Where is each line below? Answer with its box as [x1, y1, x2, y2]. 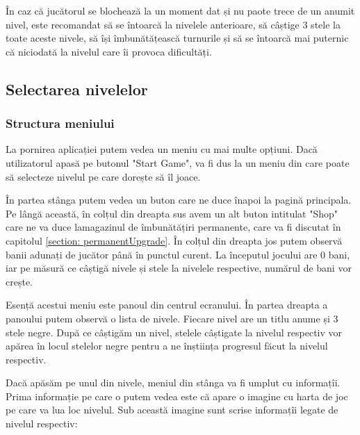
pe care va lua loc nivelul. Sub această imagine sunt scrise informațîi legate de [6, 402, 338, 417]
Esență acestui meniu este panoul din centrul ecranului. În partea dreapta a [6, 297, 328, 312]
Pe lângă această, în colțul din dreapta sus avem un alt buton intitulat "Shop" [6, 206, 338, 220]
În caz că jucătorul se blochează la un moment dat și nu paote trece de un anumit [6, 3, 355, 17]
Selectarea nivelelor [6, 78, 148, 99]
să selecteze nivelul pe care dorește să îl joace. [6, 169, 201, 183]
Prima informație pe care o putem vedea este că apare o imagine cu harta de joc [6, 388, 348, 403]
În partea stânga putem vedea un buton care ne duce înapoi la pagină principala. [6, 192, 352, 207]
